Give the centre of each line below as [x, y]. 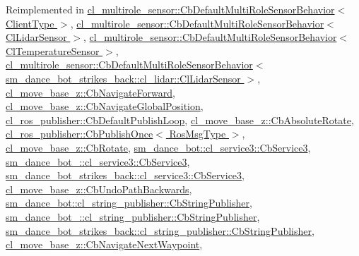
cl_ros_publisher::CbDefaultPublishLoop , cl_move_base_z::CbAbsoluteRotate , [180, 120]
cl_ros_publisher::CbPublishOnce [80, 134]
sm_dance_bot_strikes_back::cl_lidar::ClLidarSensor [123, 78]
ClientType [30, 23]
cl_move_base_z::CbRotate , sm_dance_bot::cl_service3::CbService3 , [158, 147]
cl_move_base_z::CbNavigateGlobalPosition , [105, 106]
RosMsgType [198, 134]
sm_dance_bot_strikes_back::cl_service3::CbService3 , [125, 175]
